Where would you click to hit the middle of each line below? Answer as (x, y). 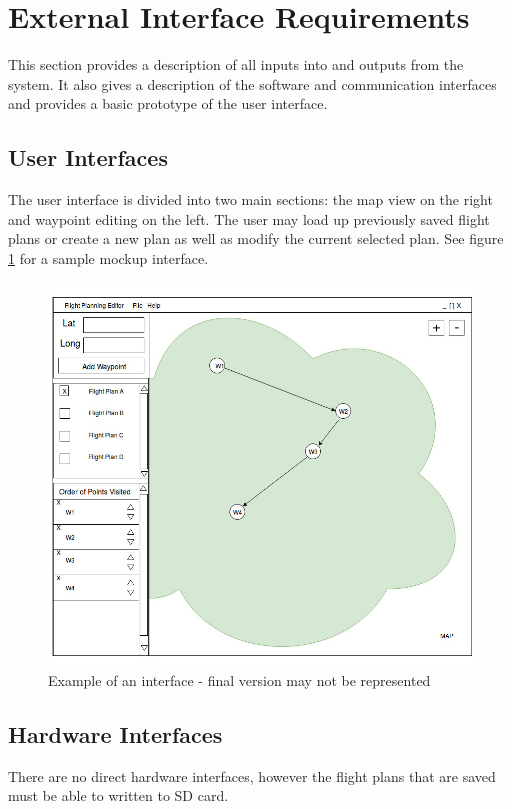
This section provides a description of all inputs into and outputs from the (236, 64)
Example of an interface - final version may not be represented (239, 679)
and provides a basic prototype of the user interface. (168, 103)
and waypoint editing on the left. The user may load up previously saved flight (249, 218)
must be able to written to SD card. (118, 795)
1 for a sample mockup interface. (108, 257)
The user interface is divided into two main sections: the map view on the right (250, 199)
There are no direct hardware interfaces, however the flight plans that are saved (252, 775)
